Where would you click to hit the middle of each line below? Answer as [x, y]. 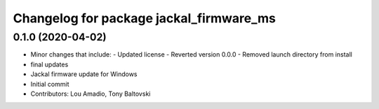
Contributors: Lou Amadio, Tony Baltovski [91, 94]
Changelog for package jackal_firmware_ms [145, 18]
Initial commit [50, 84]
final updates [49, 64]
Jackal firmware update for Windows [84, 74]
